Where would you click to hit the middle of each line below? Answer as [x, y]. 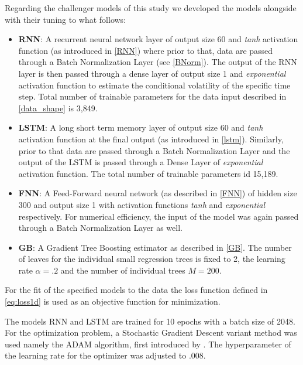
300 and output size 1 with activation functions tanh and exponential [142, 204]
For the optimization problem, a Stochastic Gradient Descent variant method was [151, 332]
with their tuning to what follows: [66, 19]
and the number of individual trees [123, 270]
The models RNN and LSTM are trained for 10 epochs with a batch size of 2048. [150, 321]
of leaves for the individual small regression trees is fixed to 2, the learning [152, 259]
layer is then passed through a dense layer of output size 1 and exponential [152, 73]
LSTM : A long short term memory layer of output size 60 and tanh [141, 127]
